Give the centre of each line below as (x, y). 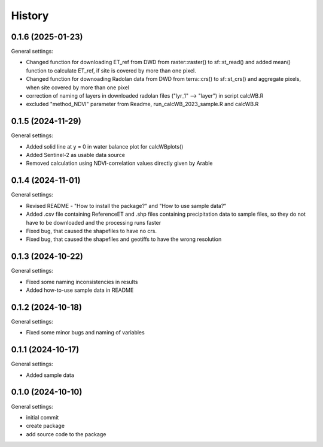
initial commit (42, 417)
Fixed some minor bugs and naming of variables (85, 333)
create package (45, 426)
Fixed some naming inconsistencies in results (82, 282)
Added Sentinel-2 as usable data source (76, 155)
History (30, 16)
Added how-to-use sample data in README (80, 290)
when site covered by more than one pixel (78, 87)
